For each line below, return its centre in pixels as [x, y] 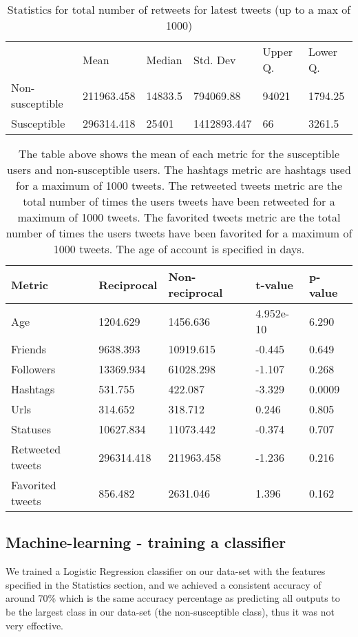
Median [164, 59]
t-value [274, 284]
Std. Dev [214, 59]
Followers [33, 369]
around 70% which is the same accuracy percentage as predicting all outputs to [173, 598]
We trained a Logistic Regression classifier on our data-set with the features [166, 571]
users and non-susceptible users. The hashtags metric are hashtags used [179, 169]
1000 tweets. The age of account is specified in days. [179, 249]
